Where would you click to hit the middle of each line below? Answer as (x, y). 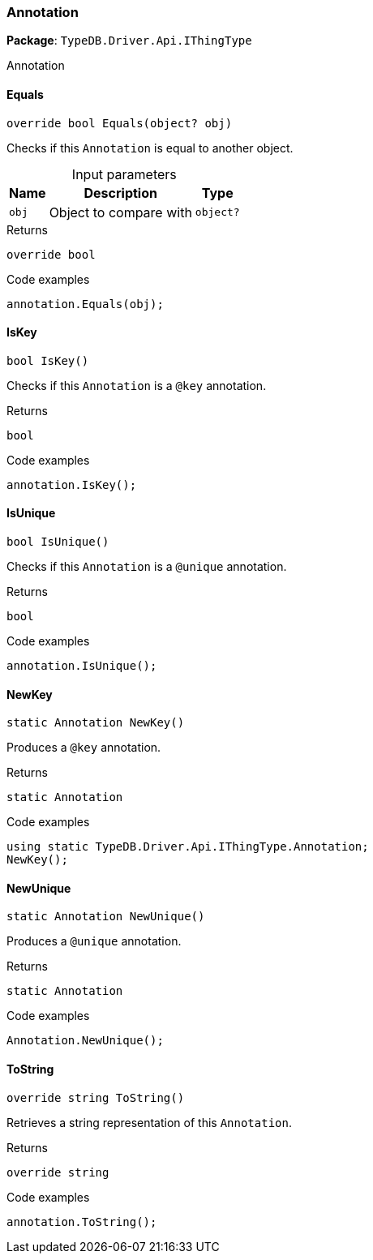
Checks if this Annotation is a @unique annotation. (147, 567)
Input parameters (124, 174)
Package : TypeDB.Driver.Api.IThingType (129, 41)
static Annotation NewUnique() (106, 917)
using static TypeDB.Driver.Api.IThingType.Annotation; (188, 847)
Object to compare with (120, 212)
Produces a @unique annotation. (94, 941)
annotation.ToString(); (82, 1221)
